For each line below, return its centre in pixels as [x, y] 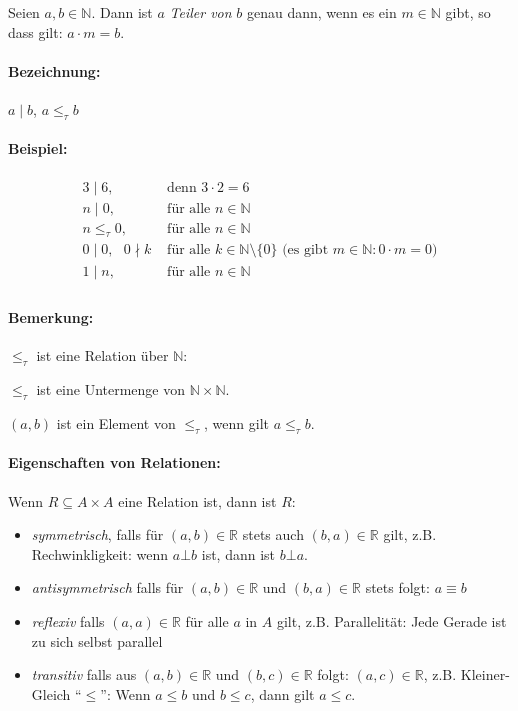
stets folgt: [397, 587]
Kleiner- [485, 674]
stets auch [273, 534]
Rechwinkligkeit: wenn [100, 553]
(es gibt [305, 250]
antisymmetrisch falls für [107, 587]
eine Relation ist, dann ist [197, 500]
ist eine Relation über [102, 355]
